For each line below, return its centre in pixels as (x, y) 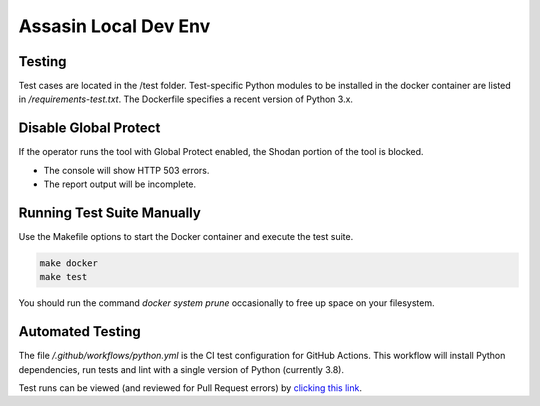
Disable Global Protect (89, 128)
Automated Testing (80, 331)
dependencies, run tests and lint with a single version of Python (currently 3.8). (181, 369)
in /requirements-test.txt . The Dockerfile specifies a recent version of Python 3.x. (186, 99)
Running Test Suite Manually (110, 212)
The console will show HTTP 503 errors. (126, 170)
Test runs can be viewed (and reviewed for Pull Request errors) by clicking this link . (190, 388)
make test (63, 277)
